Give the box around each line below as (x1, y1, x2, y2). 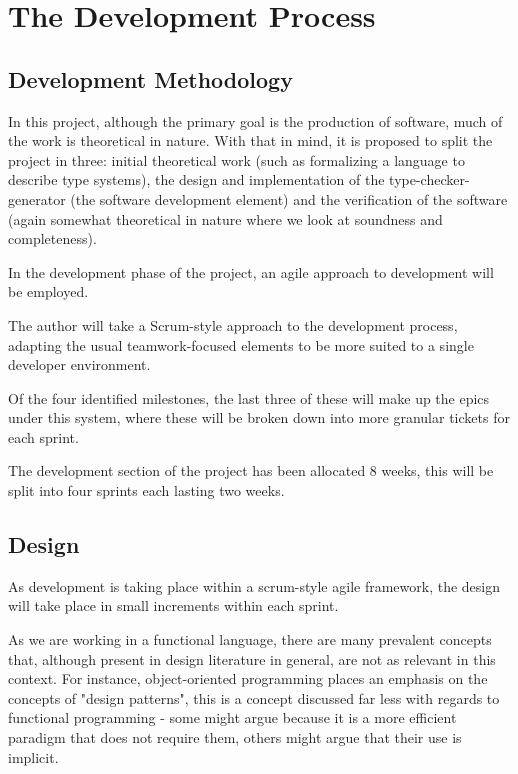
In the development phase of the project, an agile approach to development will (8, 261, 494, 282)
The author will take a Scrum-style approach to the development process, (8, 314, 458, 335)
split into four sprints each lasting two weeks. (8, 480, 285, 501)
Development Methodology (8, 63, 293, 94)
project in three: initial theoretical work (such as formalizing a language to (8, 149, 465, 170)
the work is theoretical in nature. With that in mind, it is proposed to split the (8, 130, 493, 151)
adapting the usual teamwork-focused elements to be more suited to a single (8, 334, 474, 355)
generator (8, 188, 66, 209)
